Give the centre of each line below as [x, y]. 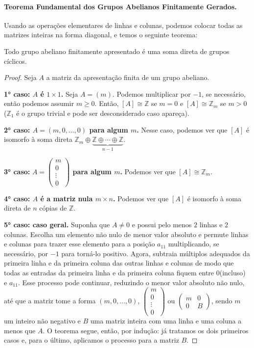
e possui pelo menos [162, 224]
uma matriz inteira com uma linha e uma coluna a [166, 321]
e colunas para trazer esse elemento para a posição [80, 244]
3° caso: [17, 171]
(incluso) [232, 272]
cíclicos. [15, 61]
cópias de [53, 208]
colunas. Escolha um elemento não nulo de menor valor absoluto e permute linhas [126, 234]
